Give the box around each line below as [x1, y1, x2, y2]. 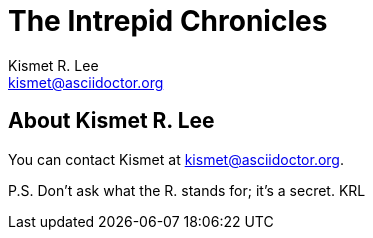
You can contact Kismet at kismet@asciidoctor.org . [8, 150, 344, 168]
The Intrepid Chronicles [8, 4, 328, 38]
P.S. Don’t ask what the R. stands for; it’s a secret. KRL [8, 181, 366, 199]
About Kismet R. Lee [8, 108, 215, 134]
